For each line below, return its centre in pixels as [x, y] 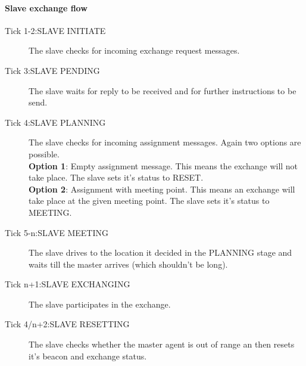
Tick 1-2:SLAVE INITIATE [55, 30]
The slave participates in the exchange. [100, 304]
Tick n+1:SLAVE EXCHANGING [68, 284]
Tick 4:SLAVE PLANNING [55, 122]
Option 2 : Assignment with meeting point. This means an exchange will [162, 189]
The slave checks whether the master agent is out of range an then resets [162, 344]
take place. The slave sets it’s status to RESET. [116, 177]
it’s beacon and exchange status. [88, 356]
